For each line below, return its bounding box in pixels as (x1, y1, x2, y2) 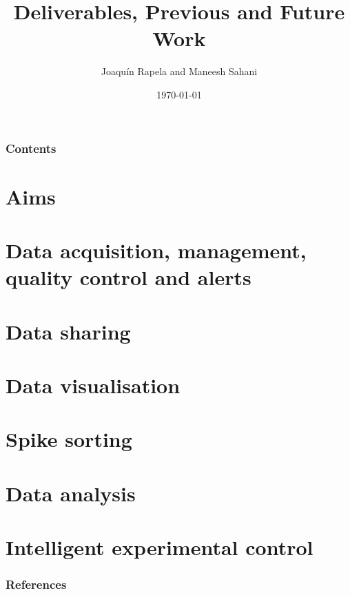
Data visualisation (6, 370, 181, 399)
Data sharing (6, 317, 131, 345)
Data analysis (6, 479, 136, 507)
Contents (6, 139, 56, 156)
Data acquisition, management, (6, 236, 307, 264)
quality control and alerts (6, 263, 251, 291)
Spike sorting (6, 425, 132, 453)
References (6, 576, 67, 593)
